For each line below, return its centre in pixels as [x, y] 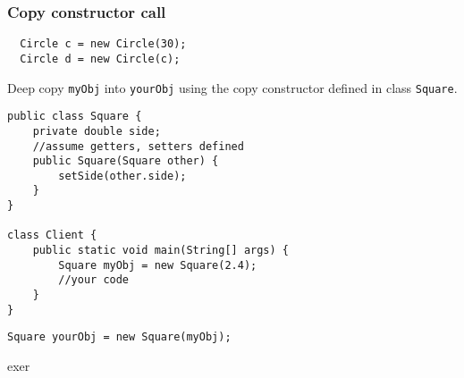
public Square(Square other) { [126, 161]
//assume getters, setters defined [138, 146]
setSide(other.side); [122, 176]
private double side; [97, 131]
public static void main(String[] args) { [160, 251]
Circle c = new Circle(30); [103, 44]
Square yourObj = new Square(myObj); [119, 337]
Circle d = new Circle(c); [100, 59]
